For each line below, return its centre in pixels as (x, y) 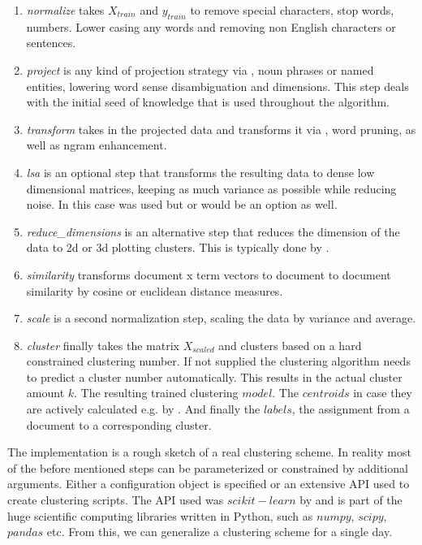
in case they (383, 393)
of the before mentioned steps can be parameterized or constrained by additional (208, 467)
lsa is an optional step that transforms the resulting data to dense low (200, 172)
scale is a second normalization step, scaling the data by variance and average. (221, 318)
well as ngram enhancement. (97, 145)
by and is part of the (351, 500)
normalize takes (65, 10)
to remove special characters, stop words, (292, 10)
